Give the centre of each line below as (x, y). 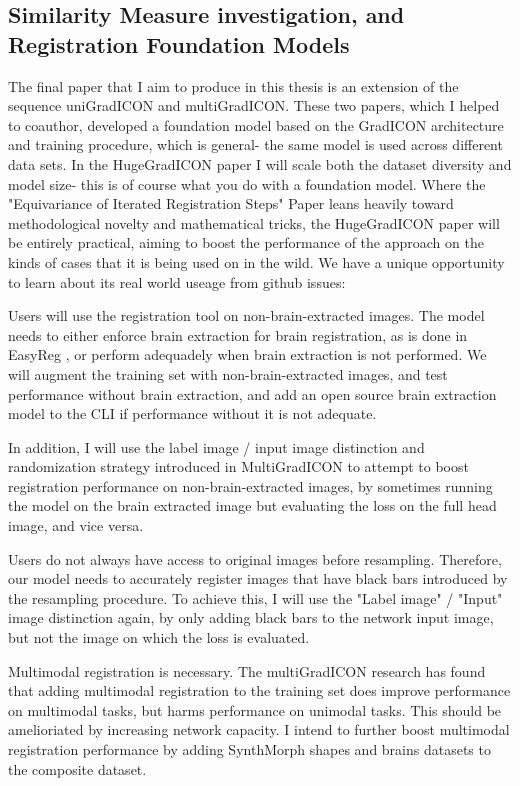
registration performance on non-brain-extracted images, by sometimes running (250, 485)
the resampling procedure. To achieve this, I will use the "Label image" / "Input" (255, 597)
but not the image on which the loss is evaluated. (159, 637)
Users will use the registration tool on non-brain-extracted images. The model (246, 315)
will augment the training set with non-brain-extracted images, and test (228, 373)
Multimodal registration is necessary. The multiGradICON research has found (247, 670)
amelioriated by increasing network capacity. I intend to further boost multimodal (259, 729)
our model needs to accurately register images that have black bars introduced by (258, 578)
